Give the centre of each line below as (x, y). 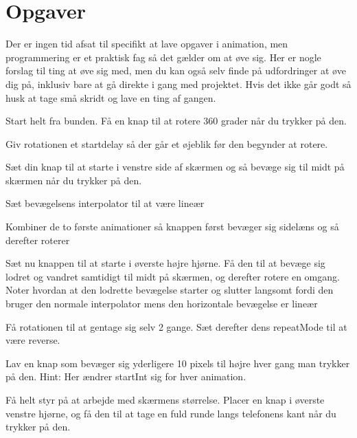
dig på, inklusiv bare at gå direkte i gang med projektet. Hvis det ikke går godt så (178, 84)
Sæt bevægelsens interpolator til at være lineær (105, 203)
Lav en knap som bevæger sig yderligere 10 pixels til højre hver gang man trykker (178, 363)
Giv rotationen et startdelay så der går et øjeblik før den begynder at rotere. (167, 143)
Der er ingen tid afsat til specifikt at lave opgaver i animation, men (147, 44)
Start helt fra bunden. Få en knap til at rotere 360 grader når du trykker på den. (176, 121)
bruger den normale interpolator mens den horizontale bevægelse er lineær (162, 304)
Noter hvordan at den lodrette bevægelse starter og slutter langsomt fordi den (170, 290)
